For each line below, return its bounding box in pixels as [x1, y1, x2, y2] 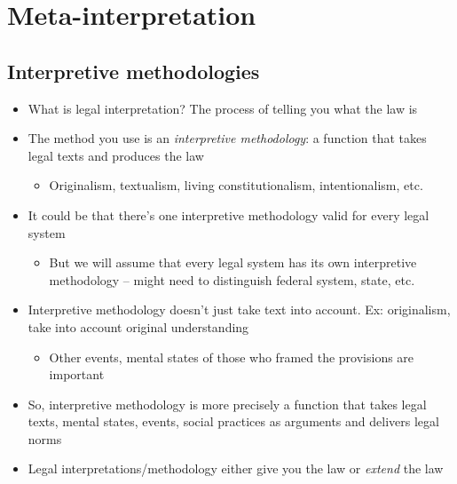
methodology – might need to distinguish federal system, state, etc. [49, 270, 415, 289]
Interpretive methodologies [7, 57, 260, 84]
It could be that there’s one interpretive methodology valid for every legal [28, 205, 429, 224]
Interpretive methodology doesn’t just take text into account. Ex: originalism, [28, 300, 451, 319]
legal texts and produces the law [28, 146, 204, 164]
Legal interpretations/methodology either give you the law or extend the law [28, 459, 444, 478]
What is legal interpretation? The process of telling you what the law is [28, 99, 418, 117]
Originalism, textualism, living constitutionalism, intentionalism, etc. [49, 176, 423, 194]
